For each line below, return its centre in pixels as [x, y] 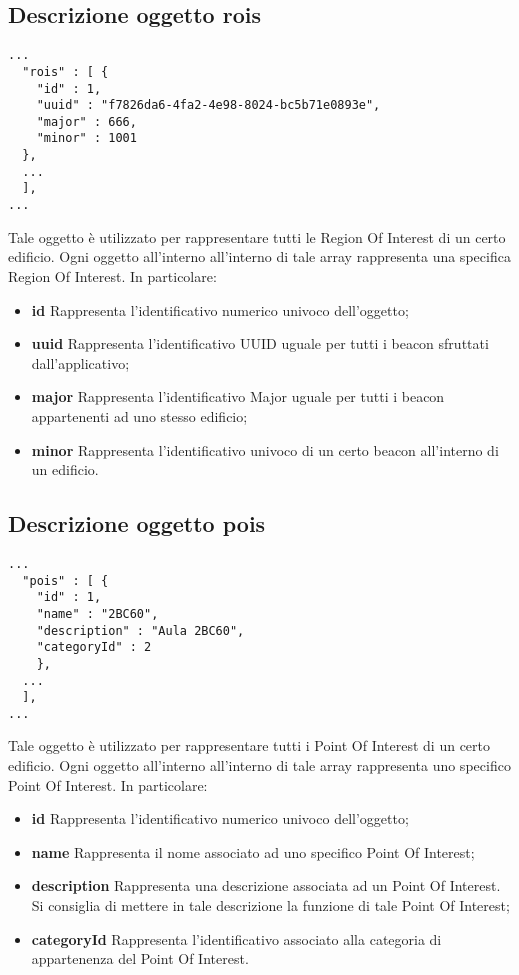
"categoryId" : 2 [94, 647]
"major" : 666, [86, 121]
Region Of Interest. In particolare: [112, 275]
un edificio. [65, 469]
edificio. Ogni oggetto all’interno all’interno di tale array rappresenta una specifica [259, 256]
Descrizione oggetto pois [137, 523]
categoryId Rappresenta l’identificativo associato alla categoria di [236, 938]
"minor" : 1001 [86, 138]
